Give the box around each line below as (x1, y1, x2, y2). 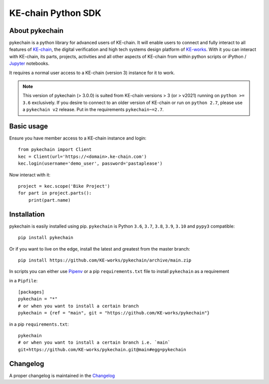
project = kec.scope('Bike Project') (18, 183, 111, 189)
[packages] (18, 289, 45, 295)
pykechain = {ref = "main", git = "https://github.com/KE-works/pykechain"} (18, 310, 210, 316)
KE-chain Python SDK (9, 7, 102, 18)
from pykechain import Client (18, 147, 92, 152)
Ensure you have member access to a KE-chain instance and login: (9, 135, 146, 141)
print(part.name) (28, 197, 71, 203)
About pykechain (9, 26, 64, 35)
